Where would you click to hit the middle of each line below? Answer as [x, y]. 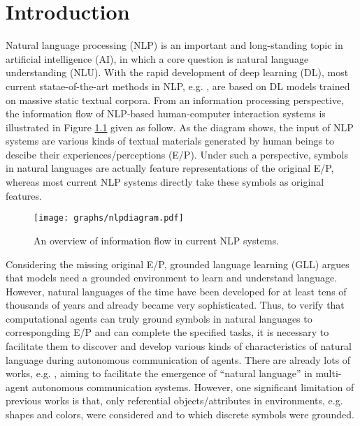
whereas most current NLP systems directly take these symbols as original [165, 182]
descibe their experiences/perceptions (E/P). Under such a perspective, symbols [177, 154]
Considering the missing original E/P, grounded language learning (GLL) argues [178, 264]
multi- [329, 373]
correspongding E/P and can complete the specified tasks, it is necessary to [167, 332]
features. [24, 195]
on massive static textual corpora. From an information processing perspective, [175, 100]
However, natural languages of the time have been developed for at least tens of [176, 291]
